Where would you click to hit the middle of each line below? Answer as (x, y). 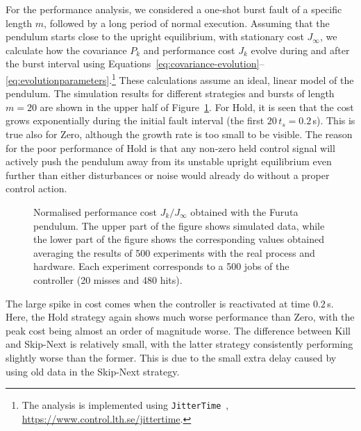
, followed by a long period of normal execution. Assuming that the (187, 23)
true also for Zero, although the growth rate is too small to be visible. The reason (179, 134)
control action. (36, 188)
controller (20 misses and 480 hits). (108, 279)
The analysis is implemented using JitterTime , (125, 405)
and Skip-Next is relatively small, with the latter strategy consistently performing (179, 344)
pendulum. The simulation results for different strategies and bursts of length (170, 93)
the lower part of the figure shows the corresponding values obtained (179, 239)
